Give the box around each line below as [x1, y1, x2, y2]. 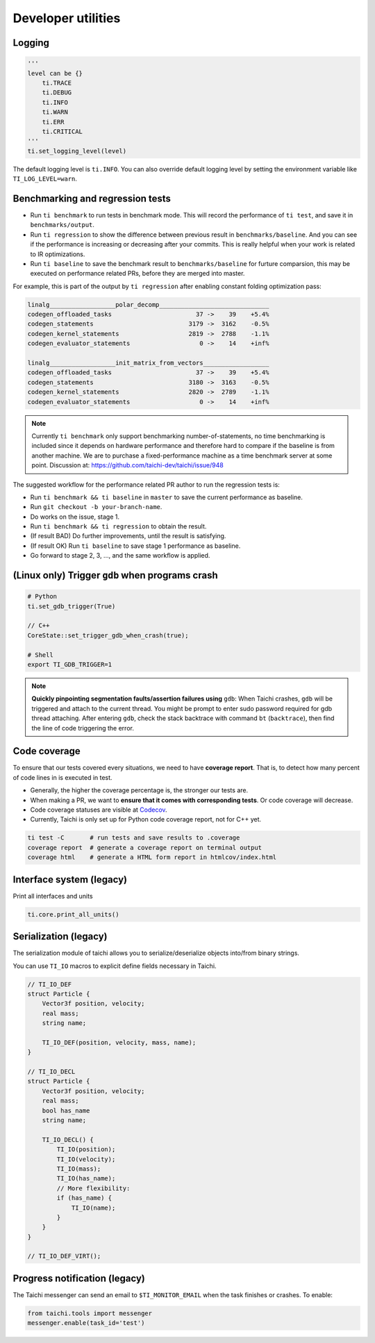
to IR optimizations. [30, 250, 85, 258]
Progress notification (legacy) [12, 1272, 145, 1284]
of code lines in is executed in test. [12, 773, 112, 781]
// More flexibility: [56, 1184, 131, 1192]
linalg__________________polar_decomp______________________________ [27, 301, 269, 308]
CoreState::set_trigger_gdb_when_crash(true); [27, 631, 189, 639]
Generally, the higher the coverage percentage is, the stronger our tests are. [30, 786, 249, 794]
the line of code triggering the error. [31, 724, 135, 732]
